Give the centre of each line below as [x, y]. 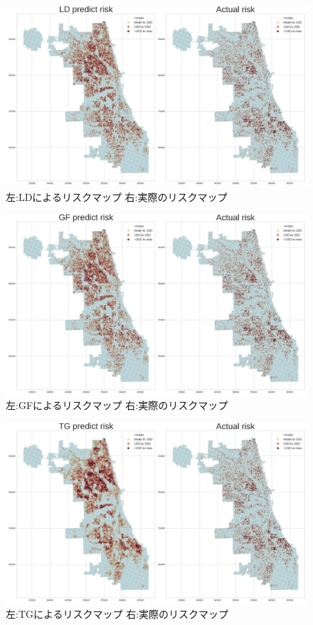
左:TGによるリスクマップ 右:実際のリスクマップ [117, 613]
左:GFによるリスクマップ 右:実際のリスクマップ [117, 405]
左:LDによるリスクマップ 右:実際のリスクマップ [117, 196]
